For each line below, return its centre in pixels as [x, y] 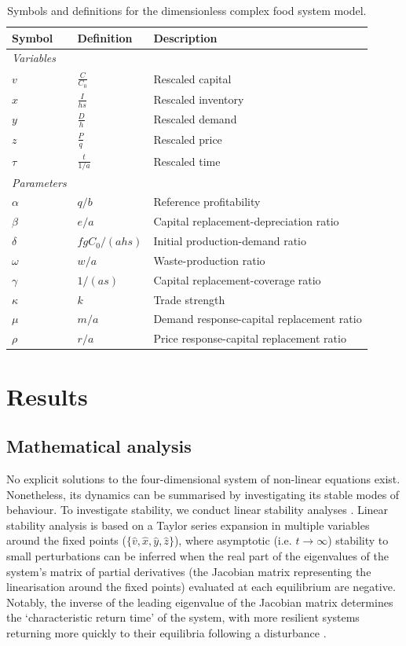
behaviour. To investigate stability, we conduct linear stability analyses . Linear [198, 510]
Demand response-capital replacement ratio [258, 319]
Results [47, 396]
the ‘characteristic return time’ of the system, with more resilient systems [183, 617]
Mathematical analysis [99, 446]
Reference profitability [207, 202]
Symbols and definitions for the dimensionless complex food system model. [187, 10]
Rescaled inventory [199, 99]
